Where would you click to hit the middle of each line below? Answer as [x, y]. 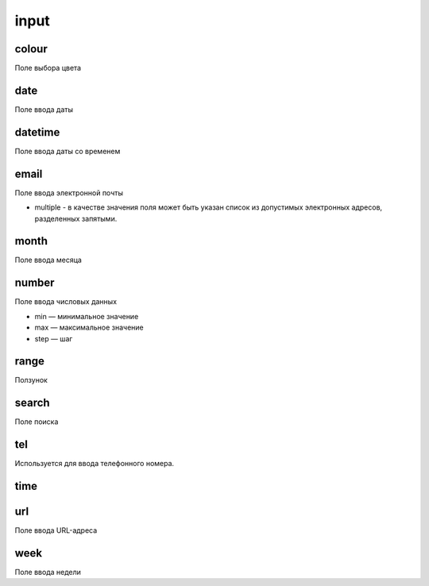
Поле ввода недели [48, 573]
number [35, 283]
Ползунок [31, 380]
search [33, 403]
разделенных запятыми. [76, 218]
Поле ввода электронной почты [69, 193]
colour [31, 49]
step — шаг [54, 338]
